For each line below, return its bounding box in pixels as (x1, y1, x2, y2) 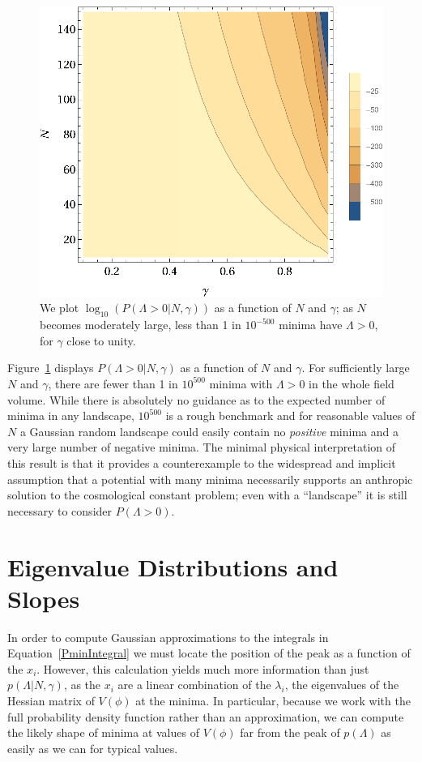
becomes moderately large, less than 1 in (40, 316, 241, 333)
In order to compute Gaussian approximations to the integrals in (7, 628, 329, 645)
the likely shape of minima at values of (7, 724, 199, 741)
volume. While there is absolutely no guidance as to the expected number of (7, 391, 386, 408)
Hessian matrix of (7, 692, 95, 708)
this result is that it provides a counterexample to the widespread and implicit (7, 454, 396, 471)
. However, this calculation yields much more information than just (36, 660, 369, 677)
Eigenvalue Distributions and (7, 550, 339, 583)
